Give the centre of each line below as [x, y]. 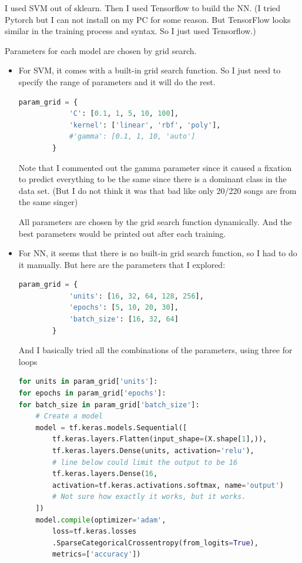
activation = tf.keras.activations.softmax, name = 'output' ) [168, 485]
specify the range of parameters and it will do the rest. [117, 81]
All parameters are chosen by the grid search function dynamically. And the [155, 221]
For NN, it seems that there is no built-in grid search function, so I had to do [158, 253]
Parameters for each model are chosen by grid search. [101, 50]
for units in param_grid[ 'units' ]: [88, 382]
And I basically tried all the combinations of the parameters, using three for [155, 350]
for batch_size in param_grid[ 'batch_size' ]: [109, 405]
